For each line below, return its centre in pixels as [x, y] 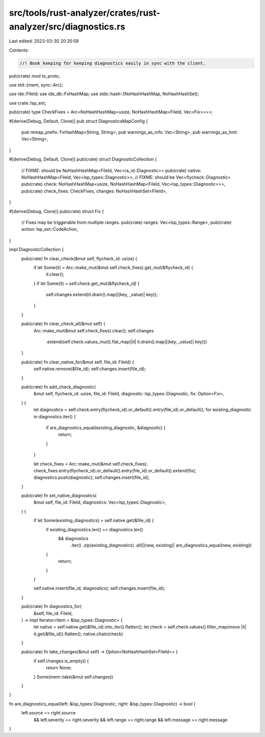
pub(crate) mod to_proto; [34, 76]
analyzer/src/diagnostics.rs [67, 27]
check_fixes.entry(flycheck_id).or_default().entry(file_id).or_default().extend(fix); [115, 470]
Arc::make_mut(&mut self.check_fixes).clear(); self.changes [94, 330]
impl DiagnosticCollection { [36, 249]
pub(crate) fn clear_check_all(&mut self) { [63, 324]
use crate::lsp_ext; [27, 103]
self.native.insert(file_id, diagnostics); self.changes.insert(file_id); [99, 588]
